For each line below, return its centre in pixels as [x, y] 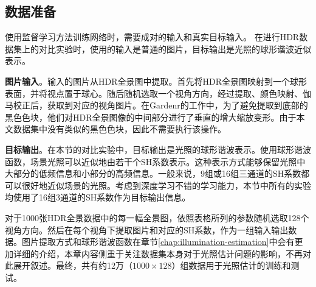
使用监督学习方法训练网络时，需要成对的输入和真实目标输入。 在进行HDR [152, 37]
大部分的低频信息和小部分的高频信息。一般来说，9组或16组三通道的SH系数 [153, 173]
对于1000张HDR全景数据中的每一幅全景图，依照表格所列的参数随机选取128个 [157, 217]
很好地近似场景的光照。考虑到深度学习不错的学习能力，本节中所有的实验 [166, 185]
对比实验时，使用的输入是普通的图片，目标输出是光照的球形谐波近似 [175, 48]
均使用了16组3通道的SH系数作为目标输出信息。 [98, 197]
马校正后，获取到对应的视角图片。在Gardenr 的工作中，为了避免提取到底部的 [156, 105]
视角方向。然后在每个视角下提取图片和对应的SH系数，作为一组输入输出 [147, 229]
